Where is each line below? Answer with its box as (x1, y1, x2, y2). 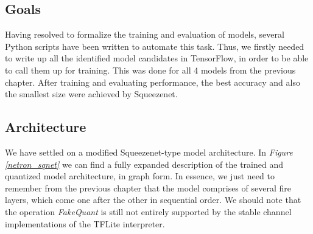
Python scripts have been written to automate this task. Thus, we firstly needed (5, 40, 304, 52)
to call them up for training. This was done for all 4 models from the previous (5, 63, 296, 76)
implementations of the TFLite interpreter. (5, 217, 165, 230)
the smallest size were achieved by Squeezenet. (5, 88, 178, 100)
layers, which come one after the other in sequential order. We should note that (5, 193, 301, 206)
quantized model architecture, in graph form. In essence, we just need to (5, 170, 275, 182)
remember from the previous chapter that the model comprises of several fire (5, 181, 291, 194)
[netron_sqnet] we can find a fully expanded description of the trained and (5, 157, 283, 170)
